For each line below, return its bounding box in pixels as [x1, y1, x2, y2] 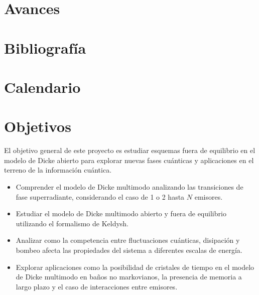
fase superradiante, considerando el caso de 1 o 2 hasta [16, 191, 185, 202]
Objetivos [4, 116, 71, 136]
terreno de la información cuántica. [4, 165, 112, 175]
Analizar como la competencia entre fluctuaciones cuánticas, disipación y [16, 235, 240, 245]
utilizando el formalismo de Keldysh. [16, 218, 129, 228]
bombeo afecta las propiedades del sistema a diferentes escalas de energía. [16, 245, 242, 255]
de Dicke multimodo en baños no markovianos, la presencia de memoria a [16, 271, 242, 282]
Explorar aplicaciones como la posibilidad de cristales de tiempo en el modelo [16, 261, 254, 272]
